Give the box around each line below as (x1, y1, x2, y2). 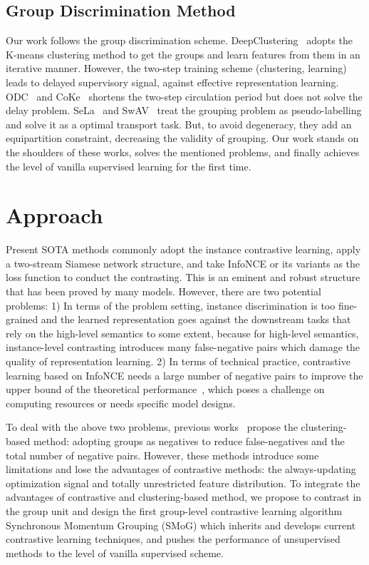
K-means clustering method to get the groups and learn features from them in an (6, 46, 360, 61)
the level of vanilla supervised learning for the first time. (6, 158, 251, 173)
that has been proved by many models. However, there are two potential (6, 284, 321, 299)
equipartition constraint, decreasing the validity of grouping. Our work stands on (6, 131, 359, 146)
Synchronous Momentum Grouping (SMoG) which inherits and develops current (6, 517, 356, 532)
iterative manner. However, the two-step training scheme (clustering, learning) (6, 61, 347, 76)
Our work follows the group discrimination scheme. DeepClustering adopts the (6, 33, 353, 48)
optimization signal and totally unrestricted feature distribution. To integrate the (6, 475, 360, 490)
